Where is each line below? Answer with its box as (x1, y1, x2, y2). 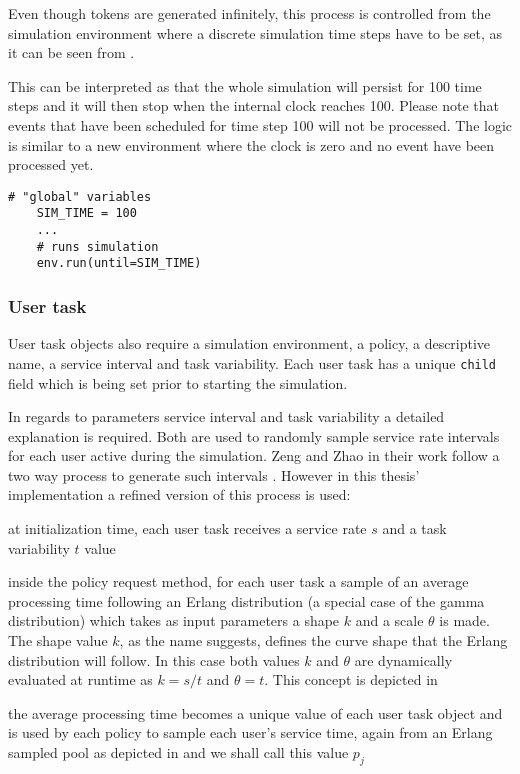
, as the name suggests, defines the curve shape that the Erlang (119, 630, 508, 651)
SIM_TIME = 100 (36, 206, 137, 221)
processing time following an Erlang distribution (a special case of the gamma (8, 590, 485, 611)
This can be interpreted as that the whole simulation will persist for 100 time (8, 75, 482, 96)
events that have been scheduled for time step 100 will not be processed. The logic (8, 114, 513, 135)
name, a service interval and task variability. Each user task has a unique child (8, 352, 497, 373)
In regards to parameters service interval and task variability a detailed (8, 406, 445, 427)
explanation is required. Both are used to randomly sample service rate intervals (8, 425, 500, 446)
